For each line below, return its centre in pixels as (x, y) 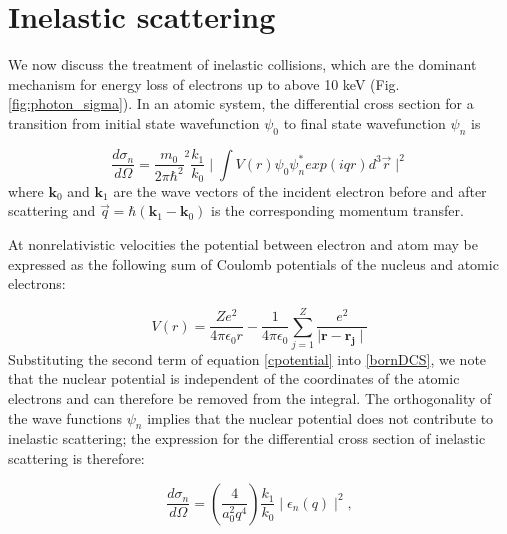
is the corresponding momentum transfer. (337, 210)
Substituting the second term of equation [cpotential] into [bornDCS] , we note (247, 358)
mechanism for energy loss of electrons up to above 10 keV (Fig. (204, 83)
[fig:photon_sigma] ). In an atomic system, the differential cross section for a (241, 103)
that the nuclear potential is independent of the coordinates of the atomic (234, 378)
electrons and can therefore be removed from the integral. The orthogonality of (250, 398)
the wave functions (65, 417)
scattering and (52, 210)
